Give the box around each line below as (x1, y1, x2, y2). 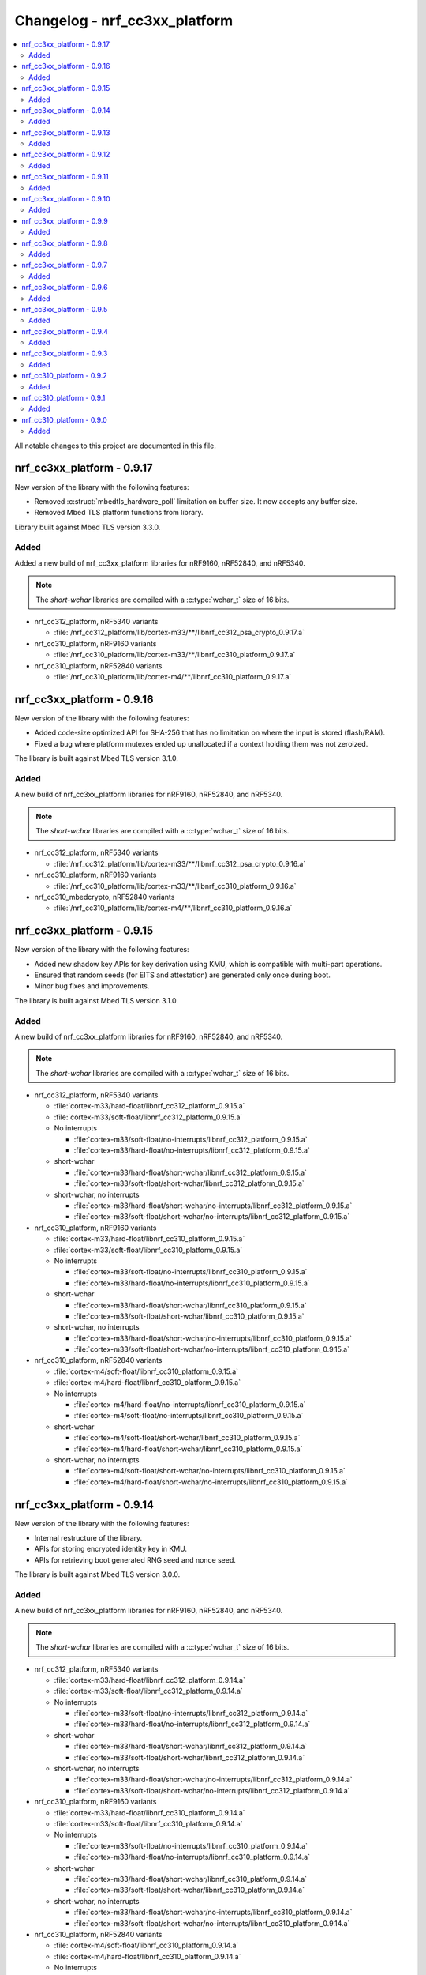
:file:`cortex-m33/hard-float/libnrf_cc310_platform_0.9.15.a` (54, 1234, 245, 1243)
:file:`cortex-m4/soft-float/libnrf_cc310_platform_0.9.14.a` (54, 1940, 239, 1951)
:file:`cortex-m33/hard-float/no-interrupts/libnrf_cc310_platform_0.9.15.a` (73, 1278, 311, 1288)
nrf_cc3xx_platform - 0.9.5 (21, 304, 108, 314)
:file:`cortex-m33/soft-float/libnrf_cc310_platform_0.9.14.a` (54, 1819, 243, 1828)
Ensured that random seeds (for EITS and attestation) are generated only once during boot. (34, 970, 331, 980)
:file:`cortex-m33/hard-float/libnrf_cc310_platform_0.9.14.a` (54, 1808, 245, 1817)
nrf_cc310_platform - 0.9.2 (21, 371, 108, 381)
